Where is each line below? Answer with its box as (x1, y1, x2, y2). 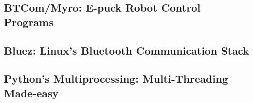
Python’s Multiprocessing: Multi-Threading (4, 71, 228, 86)
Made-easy (4, 85, 59, 100)
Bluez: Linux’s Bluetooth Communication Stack (4, 43, 249, 58)
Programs (4, 14, 54, 29)
